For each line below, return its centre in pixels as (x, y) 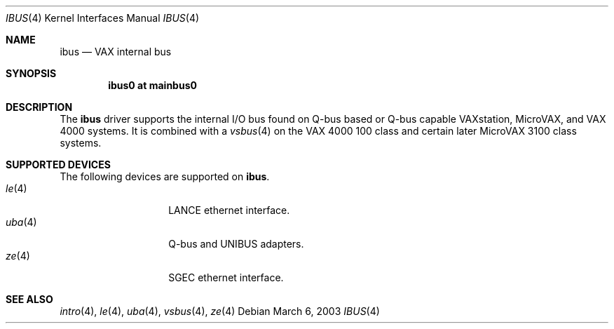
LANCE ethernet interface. (229, 210)
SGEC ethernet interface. (226, 277)
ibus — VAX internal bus (116, 52)
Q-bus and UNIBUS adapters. (236, 244)
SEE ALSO (29, 299)
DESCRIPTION (39, 107)
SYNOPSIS (31, 73)
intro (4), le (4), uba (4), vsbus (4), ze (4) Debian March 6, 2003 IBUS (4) (220, 311)
